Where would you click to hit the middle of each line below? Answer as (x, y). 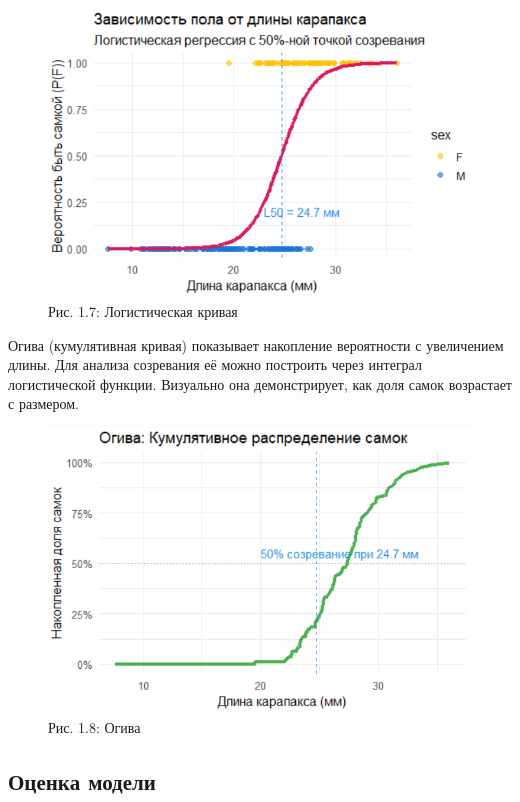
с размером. (43, 403)
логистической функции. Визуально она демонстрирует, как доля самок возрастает (260, 383)
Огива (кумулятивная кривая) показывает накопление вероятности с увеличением (256, 344)
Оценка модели (82, 781)
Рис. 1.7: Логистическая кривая (143, 311)
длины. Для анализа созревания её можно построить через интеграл (215, 364)
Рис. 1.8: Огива (94, 727)
